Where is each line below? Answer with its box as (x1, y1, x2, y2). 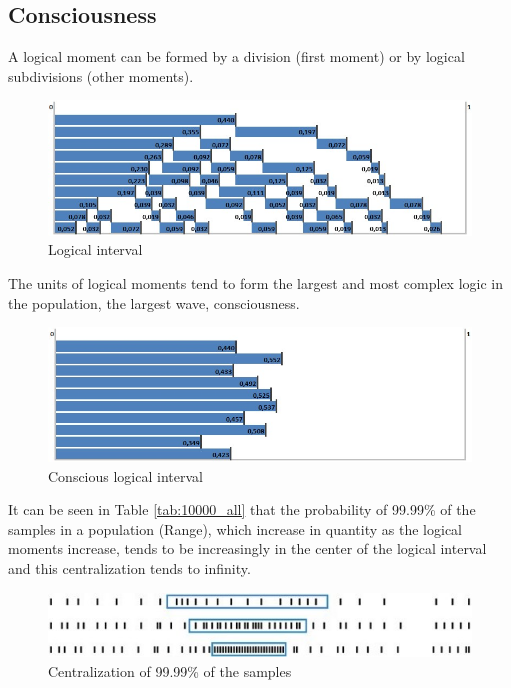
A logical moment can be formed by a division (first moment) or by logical (8, 46, 465, 67)
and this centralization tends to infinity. (8, 557, 251, 578)
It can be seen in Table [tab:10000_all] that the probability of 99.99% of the (8, 499, 476, 520)
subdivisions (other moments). (8, 65, 194, 86)
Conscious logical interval (48, 465, 203, 486)
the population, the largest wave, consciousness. (8, 292, 300, 313)
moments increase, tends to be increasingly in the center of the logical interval (8, 538, 487, 559)
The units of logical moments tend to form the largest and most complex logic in (8, 272, 504, 293)
